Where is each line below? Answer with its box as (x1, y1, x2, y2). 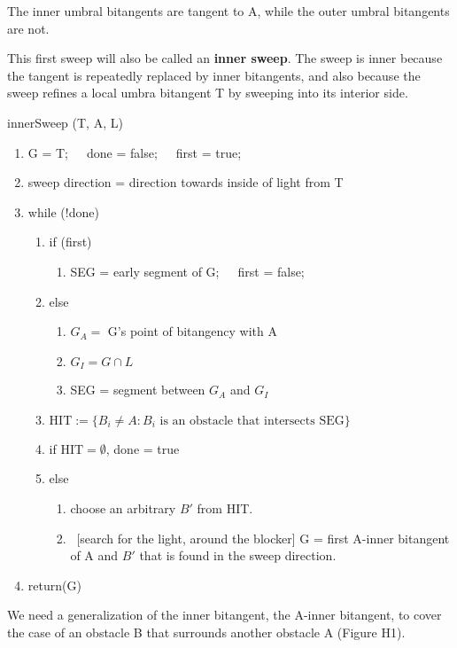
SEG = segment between (70, 380, 205, 399)
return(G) (27, 575, 81, 594)
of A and (70, 546, 119, 565)
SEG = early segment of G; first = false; (70, 262, 305, 280)
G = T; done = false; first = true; (27, 143, 242, 161)
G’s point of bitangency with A (107, 322, 278, 340)
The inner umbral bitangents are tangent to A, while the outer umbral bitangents (7, 2, 450, 20)
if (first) (49, 232, 92, 251)
